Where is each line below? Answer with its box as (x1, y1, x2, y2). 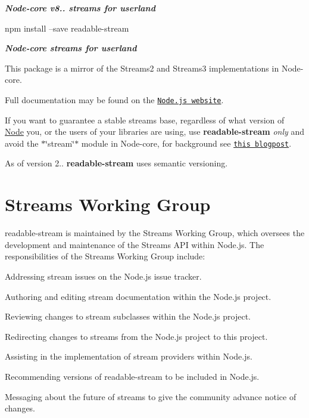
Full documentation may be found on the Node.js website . (5, 93, 224, 106)
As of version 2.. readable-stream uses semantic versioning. (5, 157, 228, 169)
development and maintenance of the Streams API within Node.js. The (5, 238, 264, 250)
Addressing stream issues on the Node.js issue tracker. (5, 270, 202, 282)
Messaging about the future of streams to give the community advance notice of (5, 390, 296, 402)
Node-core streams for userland (5, 42, 137, 54)
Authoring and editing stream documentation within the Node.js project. (5, 290, 271, 302)
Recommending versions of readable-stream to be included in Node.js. (5, 370, 260, 382)
